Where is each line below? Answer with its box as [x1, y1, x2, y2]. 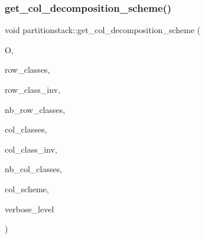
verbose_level [5, 202, 54, 215]
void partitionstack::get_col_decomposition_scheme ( [5, 24, 201, 36]
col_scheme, [5, 182, 49, 195]
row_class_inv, [5, 83, 60, 95]
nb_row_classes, [5, 103, 66, 115]
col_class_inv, [5, 143, 57, 155]
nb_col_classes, [5, 163, 63, 175]
